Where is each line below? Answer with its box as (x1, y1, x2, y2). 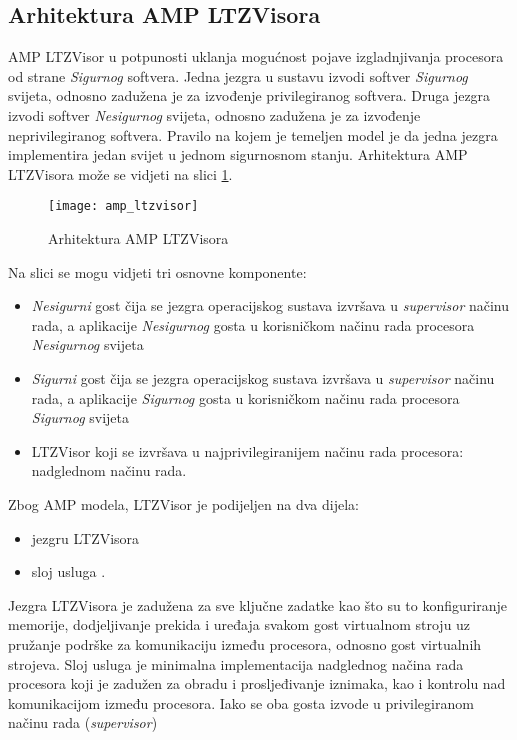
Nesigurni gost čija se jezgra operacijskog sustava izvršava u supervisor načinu (31, 295, 510, 316)
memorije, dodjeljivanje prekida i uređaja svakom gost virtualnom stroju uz (8, 614, 471, 635)
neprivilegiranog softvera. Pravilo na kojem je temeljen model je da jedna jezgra (8, 124, 498, 145)
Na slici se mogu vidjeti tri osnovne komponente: (8, 261, 307, 282)
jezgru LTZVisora (31, 527, 140, 548)
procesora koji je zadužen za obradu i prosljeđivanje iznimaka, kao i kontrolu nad (8, 673, 506, 694)
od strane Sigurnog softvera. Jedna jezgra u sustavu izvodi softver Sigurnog (8, 65, 468, 86)
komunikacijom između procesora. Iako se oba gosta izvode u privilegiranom (8, 692, 474, 713)
